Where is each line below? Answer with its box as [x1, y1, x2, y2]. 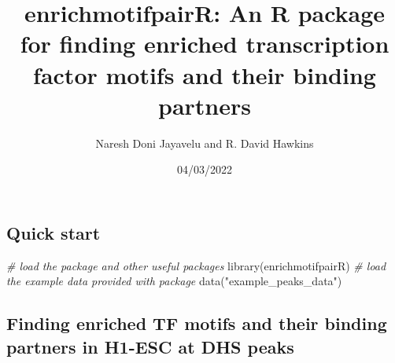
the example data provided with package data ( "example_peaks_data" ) [6, 273, 342, 289]
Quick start [6, 220, 101, 244]
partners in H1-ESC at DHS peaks [6, 334, 294, 358]
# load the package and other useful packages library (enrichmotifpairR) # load [6, 257, 386, 273]
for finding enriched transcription [20, 27, 389, 60]
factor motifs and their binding [33, 58, 376, 90]
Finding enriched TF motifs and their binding [6, 311, 387, 335]
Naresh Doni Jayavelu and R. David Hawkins [95, 134, 314, 151]
